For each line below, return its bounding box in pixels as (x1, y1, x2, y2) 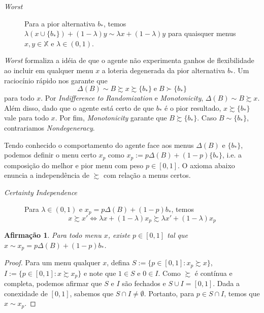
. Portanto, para (144, 288, 194, 298)
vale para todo (4, 112, 49, 123)
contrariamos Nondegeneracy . (4, 122, 95, 133)
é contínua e (194, 267, 233, 278)
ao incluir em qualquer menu (4, 65, 93, 75)
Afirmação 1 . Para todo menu (4, 230, 102, 240)
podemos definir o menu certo (4, 149, 96, 160)
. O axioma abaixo (178, 160, 235, 170)
